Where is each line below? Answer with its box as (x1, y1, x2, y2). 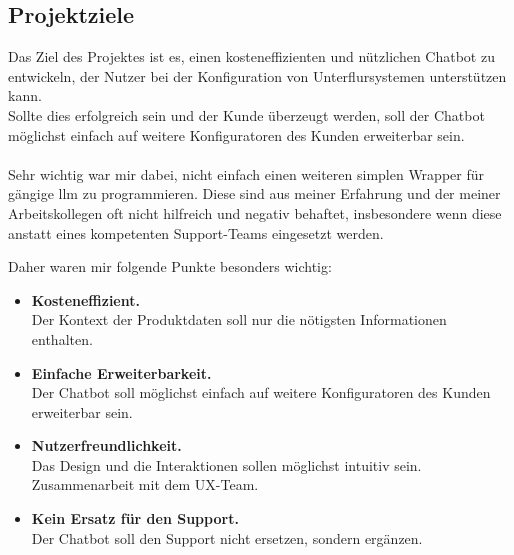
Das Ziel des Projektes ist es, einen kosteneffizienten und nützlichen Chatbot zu (8, 46, 495, 67)
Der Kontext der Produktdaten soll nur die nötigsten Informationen (31, 309, 447, 330)
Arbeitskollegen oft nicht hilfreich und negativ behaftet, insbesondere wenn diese (8, 202, 502, 223)
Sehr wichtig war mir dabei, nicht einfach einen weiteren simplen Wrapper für (8, 163, 484, 184)
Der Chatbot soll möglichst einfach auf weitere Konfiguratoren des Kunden (31, 382, 491, 403)
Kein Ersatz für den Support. (31, 508, 239, 529)
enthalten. (31, 328, 93, 349)
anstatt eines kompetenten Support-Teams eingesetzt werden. (8, 222, 384, 243)
